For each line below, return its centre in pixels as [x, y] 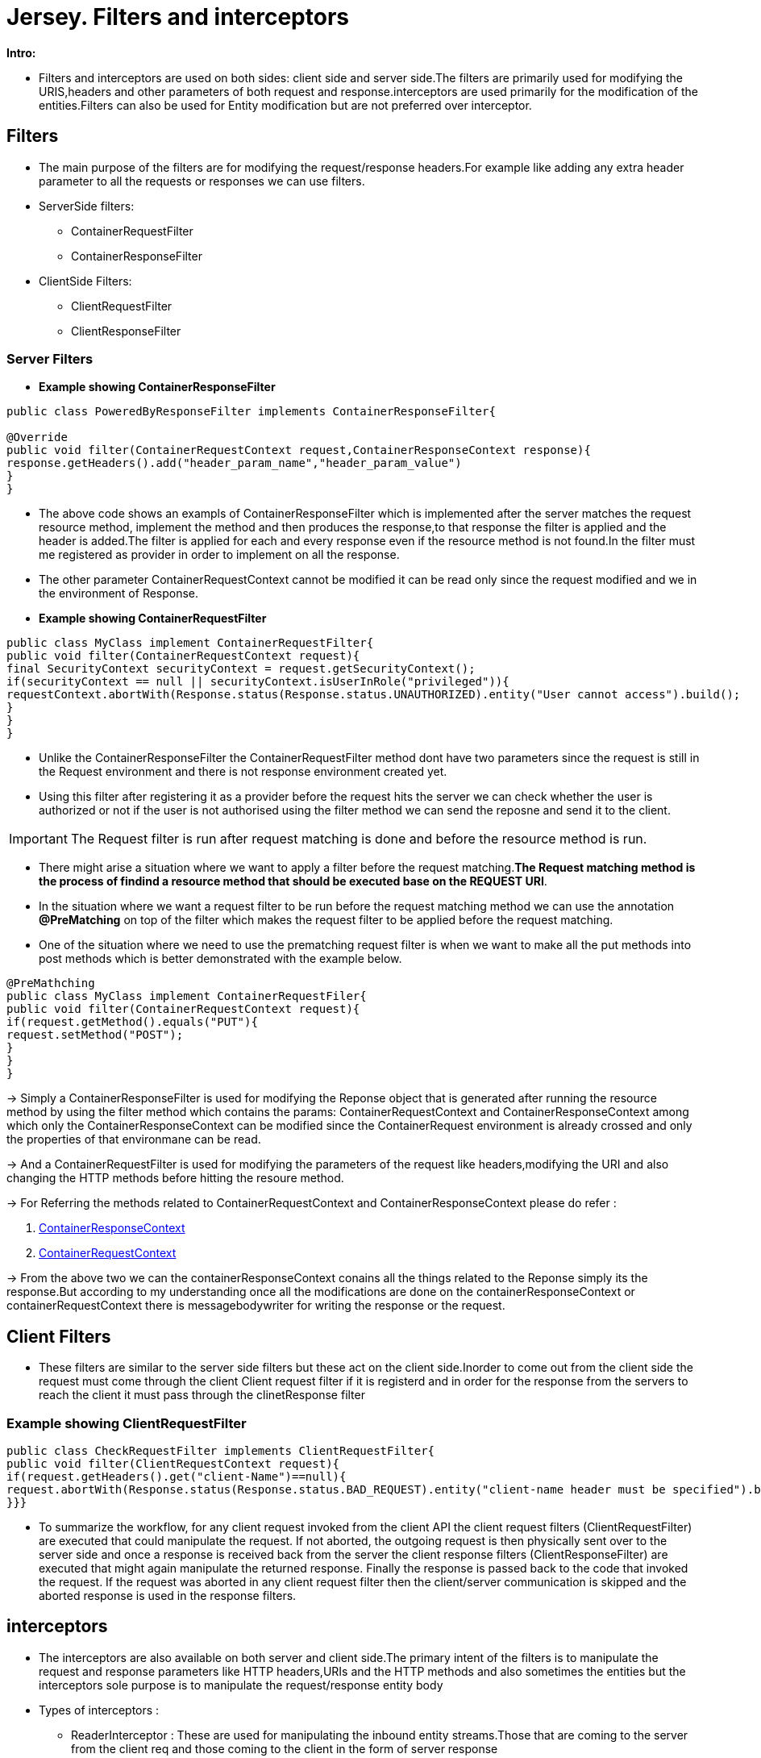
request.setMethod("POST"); [95, 1035]
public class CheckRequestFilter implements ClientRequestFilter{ [221, 1450]
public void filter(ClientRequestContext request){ [173, 1463]
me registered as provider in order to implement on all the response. [219, 555]
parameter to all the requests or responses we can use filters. [202, 181]
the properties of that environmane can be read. [134, 1139]
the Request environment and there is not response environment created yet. [243, 772]
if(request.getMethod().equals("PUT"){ [132, 1022]
